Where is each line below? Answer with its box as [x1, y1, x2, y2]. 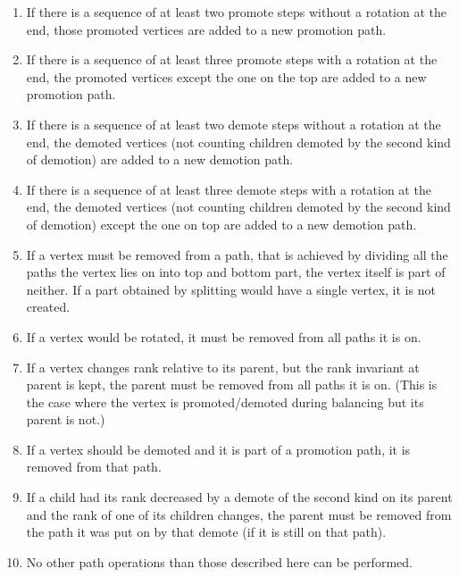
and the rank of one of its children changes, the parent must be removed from [26, 505, 452, 523]
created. [26, 297, 71, 316]
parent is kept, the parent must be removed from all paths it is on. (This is [26, 375, 438, 394]
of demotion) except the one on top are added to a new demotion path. [26, 214, 417, 233]
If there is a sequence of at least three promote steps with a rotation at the [26, 50, 438, 69]
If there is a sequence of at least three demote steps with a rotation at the [26, 180, 431, 198]
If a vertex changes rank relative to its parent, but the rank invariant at [26, 357, 420, 376]
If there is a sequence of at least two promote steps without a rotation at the [26, 3, 447, 21]
